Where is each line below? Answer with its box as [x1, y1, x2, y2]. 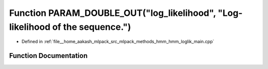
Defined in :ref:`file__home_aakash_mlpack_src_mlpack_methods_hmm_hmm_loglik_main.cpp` [21, 39, 214, 45]
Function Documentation [9, 52, 88, 60]
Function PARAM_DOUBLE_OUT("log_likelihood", [9, 7, 216, 18]
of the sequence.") [52, 21, 131, 32]
